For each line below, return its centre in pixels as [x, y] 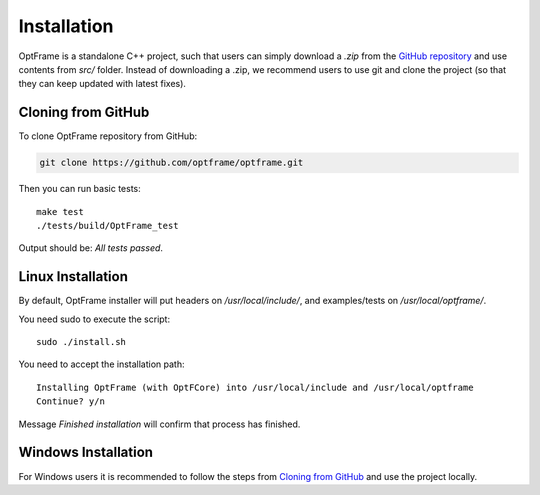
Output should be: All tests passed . [91, 248]
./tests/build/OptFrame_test [107, 225]
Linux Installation [73, 276]
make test [60, 211]
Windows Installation [86, 452]
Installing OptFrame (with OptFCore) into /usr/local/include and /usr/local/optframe [255, 387]
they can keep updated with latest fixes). [102, 84]
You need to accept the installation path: [101, 364]
